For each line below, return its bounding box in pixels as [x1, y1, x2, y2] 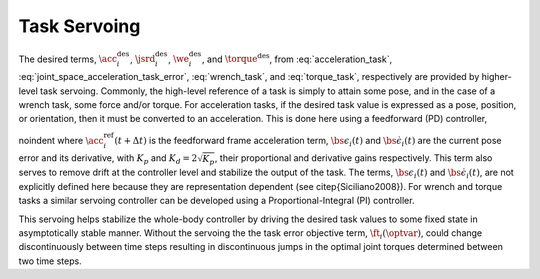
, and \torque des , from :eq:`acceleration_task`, [201, 51, 393, 65]
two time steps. [18, 255, 82, 267]
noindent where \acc [18, 134, 104, 146]
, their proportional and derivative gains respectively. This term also [214, 152, 493, 164]
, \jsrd [130, 53, 156, 65]
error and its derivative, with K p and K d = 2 [18, 152, 198, 167]
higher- [481, 71, 512, 83]
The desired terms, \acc [18, 53, 118, 65]
